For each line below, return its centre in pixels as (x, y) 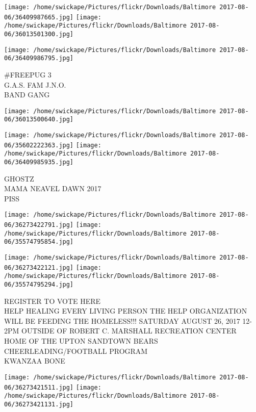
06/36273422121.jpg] (39, 267)
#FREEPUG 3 (28, 74)
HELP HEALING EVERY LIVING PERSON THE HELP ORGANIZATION (126, 311)
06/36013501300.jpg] (39, 34)
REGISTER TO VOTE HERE (53, 301)
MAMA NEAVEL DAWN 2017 (53, 188)
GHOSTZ (19, 178)
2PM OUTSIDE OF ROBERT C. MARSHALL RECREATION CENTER (120, 331)
